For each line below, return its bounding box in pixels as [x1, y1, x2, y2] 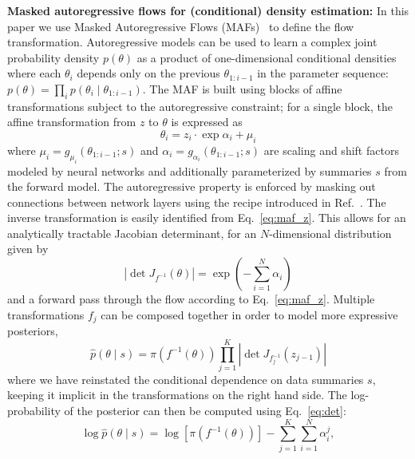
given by [7, 240, 49, 257]
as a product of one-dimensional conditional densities [136, 49, 397, 65]
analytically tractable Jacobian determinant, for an [7, 224, 257, 241]
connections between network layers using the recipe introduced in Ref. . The [7, 193, 386, 210]
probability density [7, 49, 100, 65]
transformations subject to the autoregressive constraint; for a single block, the [7, 97, 393, 114]
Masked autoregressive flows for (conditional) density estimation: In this [7, 2, 409, 18]
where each [7, 65, 61, 81]
